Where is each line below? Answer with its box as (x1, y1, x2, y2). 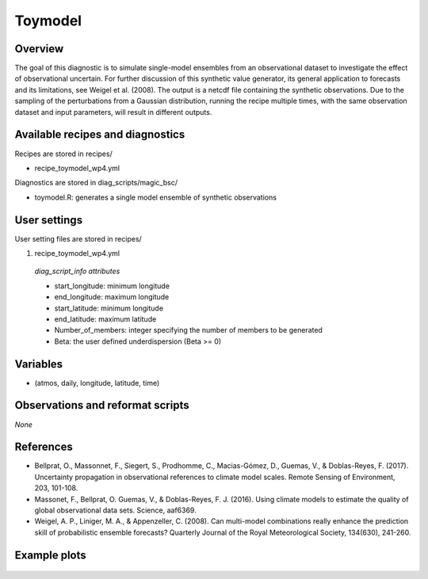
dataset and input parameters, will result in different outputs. (14, 107, 212, 116)
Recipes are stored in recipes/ (14, 149, 113, 158)
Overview (14, 42, 64, 55)
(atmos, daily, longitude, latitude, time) (34, 378, 160, 387)
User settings (14, 213, 83, 227)
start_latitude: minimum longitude (54, 303, 164, 313)
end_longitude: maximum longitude (54, 292, 170, 302)
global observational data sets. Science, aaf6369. (34, 505, 197, 515)
